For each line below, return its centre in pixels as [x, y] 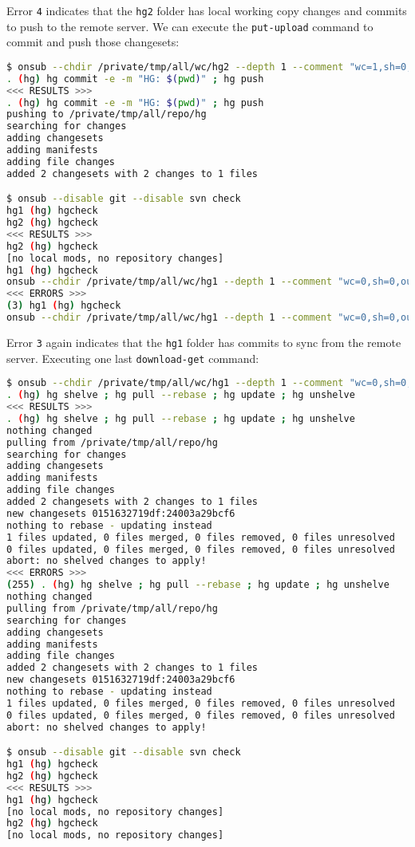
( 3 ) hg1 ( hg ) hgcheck [64, 306]
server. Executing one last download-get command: [133, 358]
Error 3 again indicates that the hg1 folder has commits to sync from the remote [204, 342]
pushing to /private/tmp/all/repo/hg [107, 114]
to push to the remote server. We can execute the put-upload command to [190, 26]
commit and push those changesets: [93, 42]
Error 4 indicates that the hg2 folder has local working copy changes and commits [207, 10]
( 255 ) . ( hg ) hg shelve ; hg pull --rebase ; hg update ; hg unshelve [198, 585]
